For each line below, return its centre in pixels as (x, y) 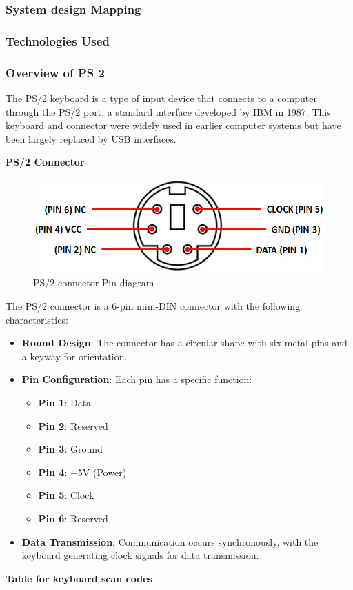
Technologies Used (58, 40)
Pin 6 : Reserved (73, 518)
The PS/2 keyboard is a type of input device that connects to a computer (161, 98)
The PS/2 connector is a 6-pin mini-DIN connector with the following (153, 306)
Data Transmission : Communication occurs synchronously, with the (170, 541)
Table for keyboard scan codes (79, 578)
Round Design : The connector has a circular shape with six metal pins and (184, 343)
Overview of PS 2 (55, 72)
